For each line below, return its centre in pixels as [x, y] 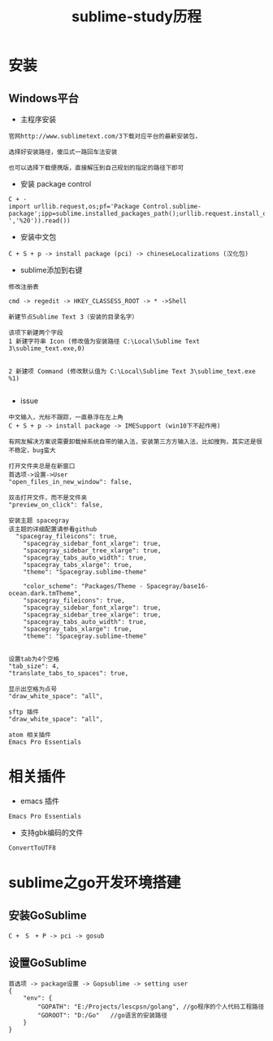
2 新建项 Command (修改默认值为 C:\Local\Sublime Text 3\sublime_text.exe [132, 371]
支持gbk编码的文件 [52, 832]
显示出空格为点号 [33, 689]
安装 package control [56, 184]
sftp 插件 [24, 712]
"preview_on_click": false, [56, 505]
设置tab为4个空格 [34, 659]
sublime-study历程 [136, 17]
